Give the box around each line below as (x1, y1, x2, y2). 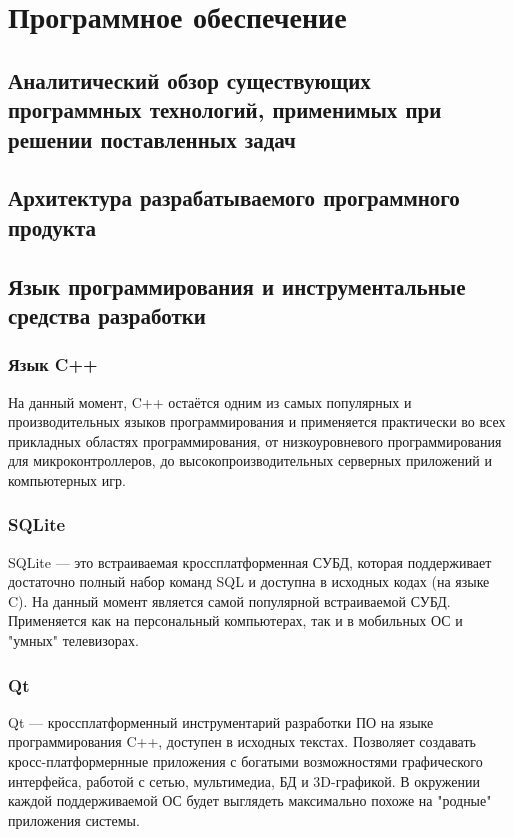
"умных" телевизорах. (8, 630, 139, 651)
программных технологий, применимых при (8, 94, 442, 125)
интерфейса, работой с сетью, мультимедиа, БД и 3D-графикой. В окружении (8, 770, 480, 791)
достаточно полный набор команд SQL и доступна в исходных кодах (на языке (8, 571, 490, 592)
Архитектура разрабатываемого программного (8, 182, 460, 213)
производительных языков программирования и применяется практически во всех (8, 411, 506, 432)
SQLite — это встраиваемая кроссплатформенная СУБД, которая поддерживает (8, 551, 492, 572)
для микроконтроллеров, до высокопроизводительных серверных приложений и (8, 450, 492, 471)
